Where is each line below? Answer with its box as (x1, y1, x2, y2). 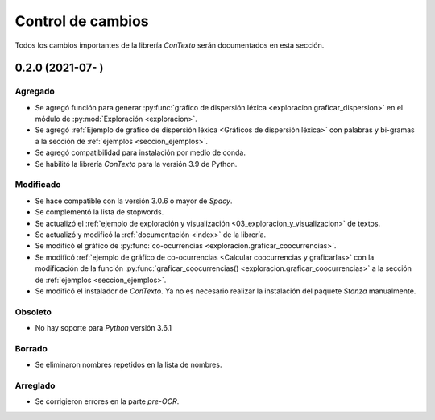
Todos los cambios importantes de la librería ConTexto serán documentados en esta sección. (14, 40, 325, 50)
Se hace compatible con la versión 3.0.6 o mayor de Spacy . (35, 196, 233, 206)
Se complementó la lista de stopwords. (35, 207, 164, 217)
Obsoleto (14, 306, 52, 318)
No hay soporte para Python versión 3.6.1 (35, 323, 172, 333)
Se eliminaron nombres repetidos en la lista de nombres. (35, 360, 222, 370)
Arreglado (14, 380, 56, 391)
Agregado (14, 85, 56, 97)
